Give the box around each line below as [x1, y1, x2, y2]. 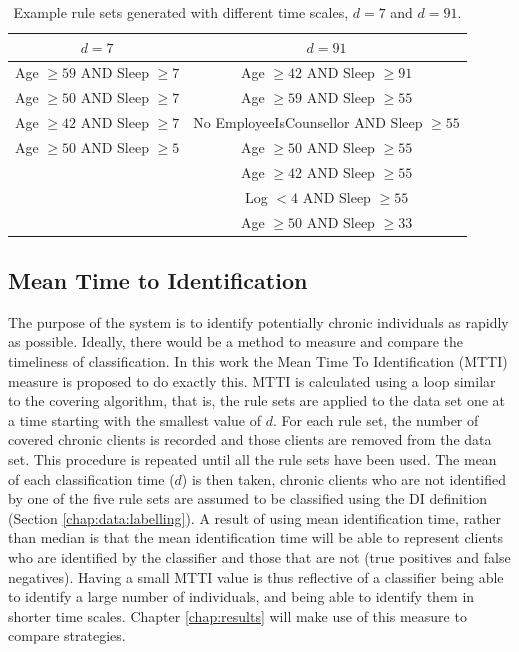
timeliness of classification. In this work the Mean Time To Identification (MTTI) [8, 350, 508, 371]
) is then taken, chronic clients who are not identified [181, 468, 507, 489]
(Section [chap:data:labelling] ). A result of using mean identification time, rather [8, 507, 502, 528]
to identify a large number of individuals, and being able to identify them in [8, 586, 475, 607]
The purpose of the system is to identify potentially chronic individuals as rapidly [8, 311, 509, 332]
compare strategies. [8, 625, 126, 646]
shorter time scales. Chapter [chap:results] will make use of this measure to [8, 605, 467, 626]
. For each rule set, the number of [272, 409, 479, 430]
